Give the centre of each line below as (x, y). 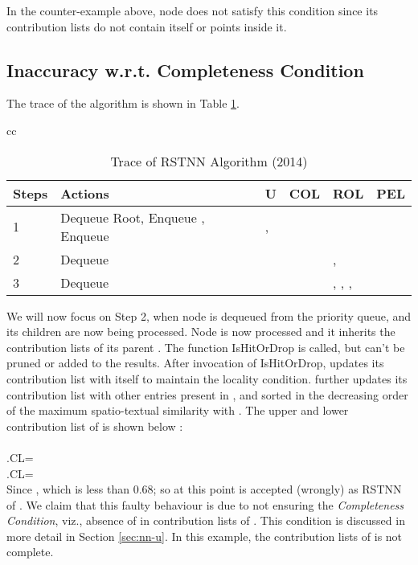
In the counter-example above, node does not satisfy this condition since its (193, 10)
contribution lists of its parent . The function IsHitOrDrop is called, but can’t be (206, 347)
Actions (85, 193)
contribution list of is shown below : (95, 426)
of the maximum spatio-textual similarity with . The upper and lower (178, 410)
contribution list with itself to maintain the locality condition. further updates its (207, 378)
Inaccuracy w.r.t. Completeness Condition (185, 70)
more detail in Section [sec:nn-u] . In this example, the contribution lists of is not (205, 536)
